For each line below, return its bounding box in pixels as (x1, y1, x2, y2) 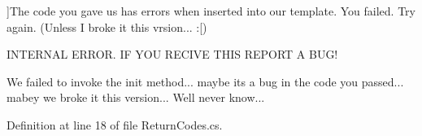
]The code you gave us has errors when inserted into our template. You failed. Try (7, 2, 415, 19)
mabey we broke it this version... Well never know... (7, 89, 265, 106)
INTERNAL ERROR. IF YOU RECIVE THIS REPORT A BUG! (7, 46, 338, 63)
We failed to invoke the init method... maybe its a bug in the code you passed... (7, 72, 404, 90)
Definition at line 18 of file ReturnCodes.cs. (7, 116, 223, 133)
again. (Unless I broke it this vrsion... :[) (7, 18, 207, 35)
